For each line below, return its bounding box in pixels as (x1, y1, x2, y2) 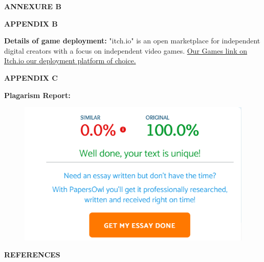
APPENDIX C (4, 72, 58, 83)
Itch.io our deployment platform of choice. (4, 55, 136, 66)
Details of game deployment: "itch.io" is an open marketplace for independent (4, 35, 260, 46)
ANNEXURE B (4, 1, 61, 11)
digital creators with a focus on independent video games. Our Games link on (4, 45, 247, 56)
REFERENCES (4, 249, 60, 260)
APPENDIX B (4, 18, 58, 29)
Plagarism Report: (4, 89, 71, 100)
